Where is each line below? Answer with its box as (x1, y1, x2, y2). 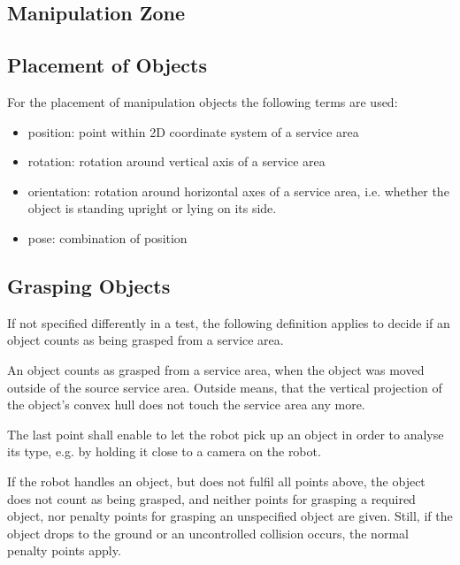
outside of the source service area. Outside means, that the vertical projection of (7, 378, 442, 396)
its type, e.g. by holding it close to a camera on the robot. (7, 442, 321, 461)
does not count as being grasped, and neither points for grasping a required (7, 489, 416, 508)
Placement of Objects (7, 51, 207, 79)
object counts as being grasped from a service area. (7, 331, 284, 349)
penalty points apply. (7, 541, 121, 560)
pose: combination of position (27, 228, 188, 247)
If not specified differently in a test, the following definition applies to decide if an (7, 313, 450, 332)
